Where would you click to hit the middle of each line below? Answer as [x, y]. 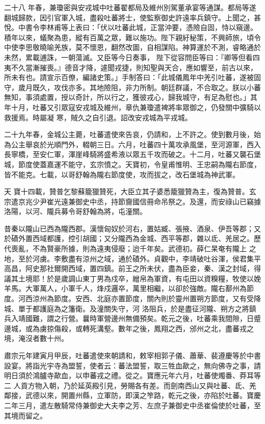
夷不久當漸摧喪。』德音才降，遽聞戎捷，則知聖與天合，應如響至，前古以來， [131, 67]
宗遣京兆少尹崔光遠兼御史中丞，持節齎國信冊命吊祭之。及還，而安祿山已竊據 [132, 201]
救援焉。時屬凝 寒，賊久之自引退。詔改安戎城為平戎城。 [98, 117]
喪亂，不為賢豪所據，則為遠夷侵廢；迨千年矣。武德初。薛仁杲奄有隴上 [129, 248]
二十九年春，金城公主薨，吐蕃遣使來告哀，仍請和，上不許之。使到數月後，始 [132, 134]
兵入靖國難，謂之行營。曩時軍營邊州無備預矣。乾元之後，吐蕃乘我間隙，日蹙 [132, 318]
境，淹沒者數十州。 [36, 338]
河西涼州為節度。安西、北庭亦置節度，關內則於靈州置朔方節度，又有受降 [139, 298]
